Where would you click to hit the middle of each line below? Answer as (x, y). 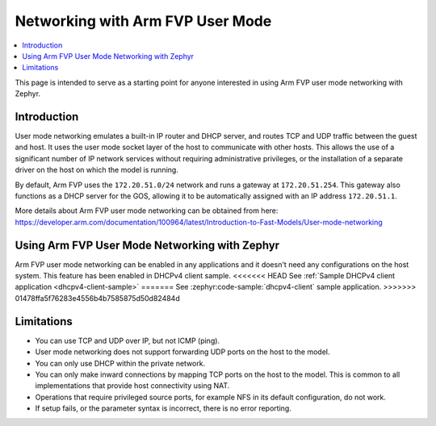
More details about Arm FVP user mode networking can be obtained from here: (147, 211)
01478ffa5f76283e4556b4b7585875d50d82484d (98, 298)
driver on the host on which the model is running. (97, 170)
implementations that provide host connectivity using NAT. (132, 386)
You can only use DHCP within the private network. (120, 363)
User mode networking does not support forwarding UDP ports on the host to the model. (182, 352)
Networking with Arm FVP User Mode (143, 21)
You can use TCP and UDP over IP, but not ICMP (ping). (128, 340)
